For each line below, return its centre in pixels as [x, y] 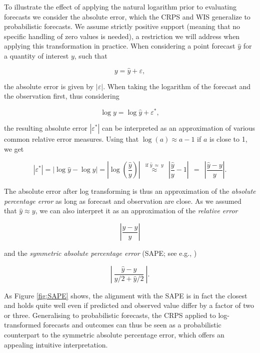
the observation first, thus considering [62, 96]
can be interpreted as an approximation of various [179, 128]
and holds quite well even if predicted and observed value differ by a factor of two [129, 305]
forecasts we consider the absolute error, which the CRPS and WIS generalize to [127, 16]
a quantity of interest [36, 55]
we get [14, 148]
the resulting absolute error [46, 128]
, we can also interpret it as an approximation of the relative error [136, 211]
